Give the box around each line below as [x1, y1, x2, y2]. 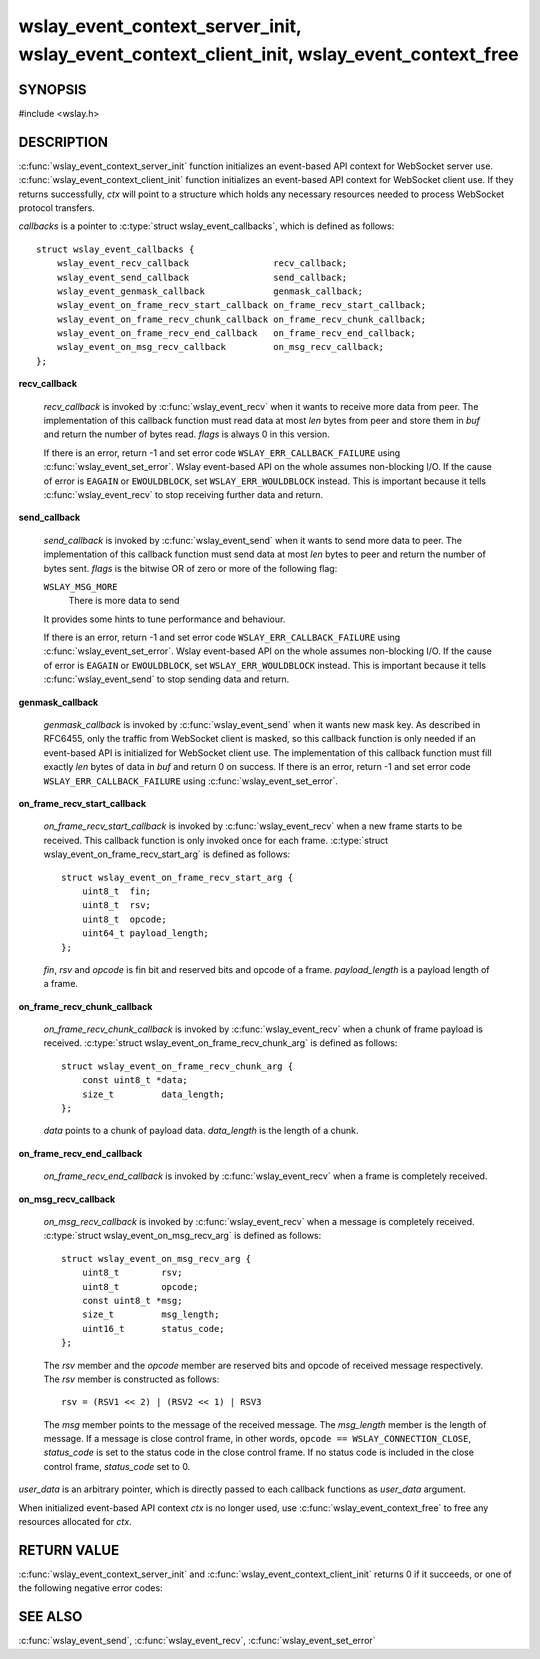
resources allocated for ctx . [18, 1516, 132, 1528]
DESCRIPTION [18, 133, 109, 150]
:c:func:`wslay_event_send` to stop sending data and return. [43, 673, 290, 685]
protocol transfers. [18, 201, 95, 214]
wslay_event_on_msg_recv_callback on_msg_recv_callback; [56, 341, 385, 353]
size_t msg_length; [81, 1309, 220, 1320]
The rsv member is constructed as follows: [43, 1373, 220, 1385]
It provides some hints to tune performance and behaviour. [43, 613, 286, 625]
